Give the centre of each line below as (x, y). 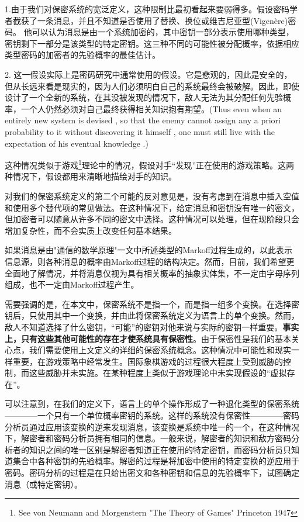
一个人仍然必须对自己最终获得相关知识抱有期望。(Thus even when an (151, 108)
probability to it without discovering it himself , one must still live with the (140, 131)
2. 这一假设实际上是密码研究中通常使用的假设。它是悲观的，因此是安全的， (148, 74)
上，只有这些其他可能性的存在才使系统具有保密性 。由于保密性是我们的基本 (148, 338)
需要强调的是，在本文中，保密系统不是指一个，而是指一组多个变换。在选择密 (152, 304)
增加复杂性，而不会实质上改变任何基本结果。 (91, 230)
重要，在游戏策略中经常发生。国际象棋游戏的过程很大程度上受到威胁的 (148, 361)
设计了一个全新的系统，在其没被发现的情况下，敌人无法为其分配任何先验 (144, 97)
